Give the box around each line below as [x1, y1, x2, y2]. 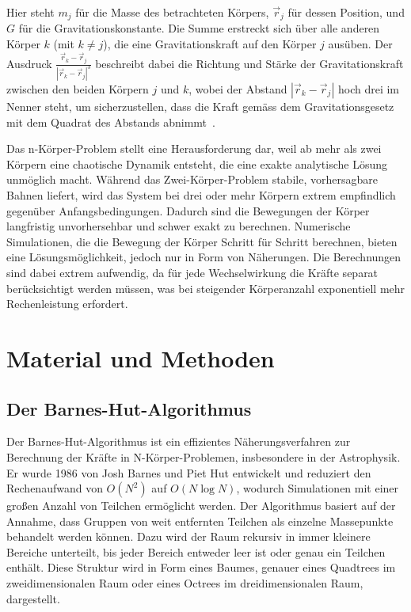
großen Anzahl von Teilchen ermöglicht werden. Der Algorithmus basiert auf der [6, 497, 396, 514]
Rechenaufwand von [6, 480, 103, 496]
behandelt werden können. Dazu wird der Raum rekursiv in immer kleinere [6, 528, 371, 545]
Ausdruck [6, 55, 52, 71]
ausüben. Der [328, 36, 393, 52]
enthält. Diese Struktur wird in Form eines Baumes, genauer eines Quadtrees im [6, 559, 396, 576]
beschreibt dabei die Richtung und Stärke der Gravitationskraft [95, 55, 404, 71]
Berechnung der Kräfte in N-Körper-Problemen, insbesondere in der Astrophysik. [6, 448, 401, 465]
